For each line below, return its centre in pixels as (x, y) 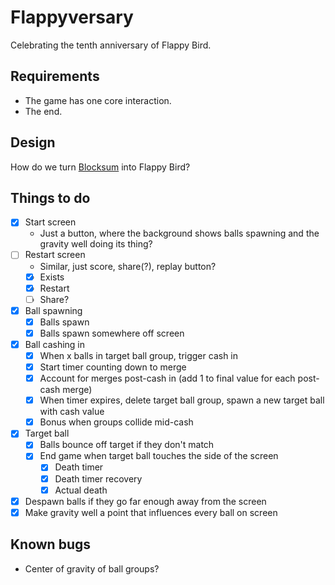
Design (33, 142)
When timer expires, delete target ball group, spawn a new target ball (182, 400)
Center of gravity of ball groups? (92, 568)
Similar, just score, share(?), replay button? (128, 266)
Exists (52, 277)
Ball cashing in (55, 344)
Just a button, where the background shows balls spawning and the (179, 233)
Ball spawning (53, 310)
